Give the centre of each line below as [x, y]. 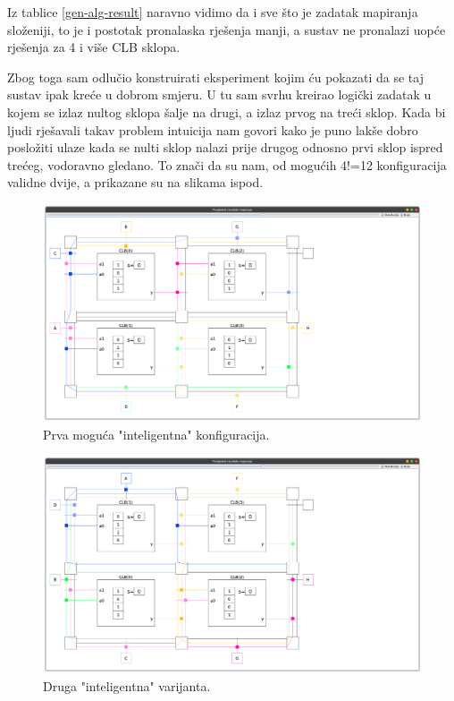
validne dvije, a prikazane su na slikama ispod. [135, 182]
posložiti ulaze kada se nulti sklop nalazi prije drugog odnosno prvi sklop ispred [225, 147]
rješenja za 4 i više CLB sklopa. [94, 47]
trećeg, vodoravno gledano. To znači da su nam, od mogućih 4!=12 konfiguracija [227, 164]
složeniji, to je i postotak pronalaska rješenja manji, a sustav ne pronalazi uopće [227, 29]
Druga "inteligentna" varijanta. [127, 685]
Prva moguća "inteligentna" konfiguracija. [156, 434]
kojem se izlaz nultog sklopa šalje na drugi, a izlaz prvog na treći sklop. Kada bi [227, 111]
